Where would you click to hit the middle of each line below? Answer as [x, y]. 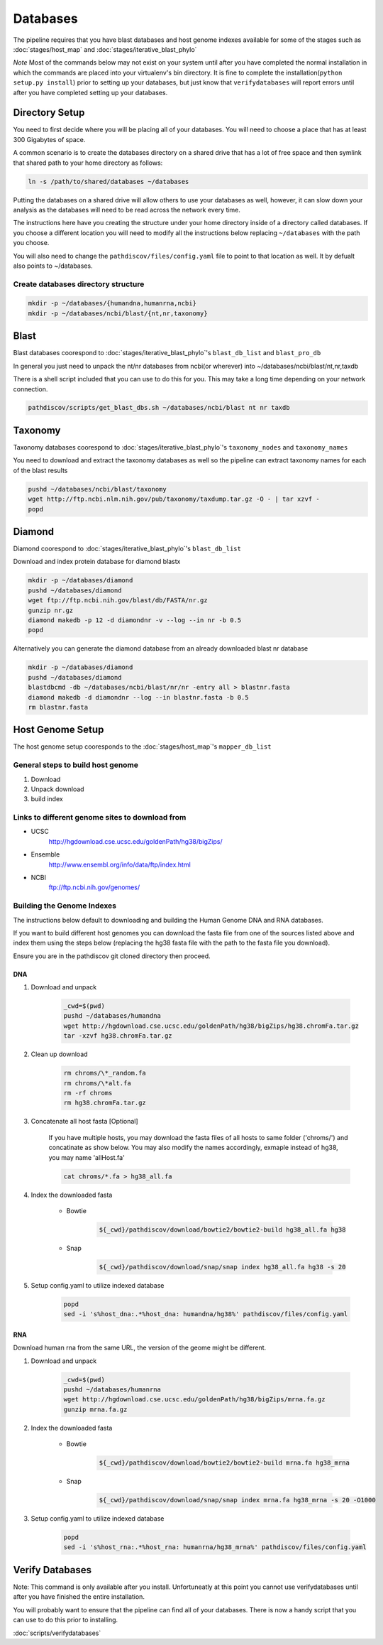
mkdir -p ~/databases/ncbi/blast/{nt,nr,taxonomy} [118, 313]
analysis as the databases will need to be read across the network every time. [127, 210]
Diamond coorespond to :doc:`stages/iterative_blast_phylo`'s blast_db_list [127, 549]
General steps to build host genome [76, 765]
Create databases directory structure [79, 284]
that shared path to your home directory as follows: [88, 163]
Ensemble [45, 854]
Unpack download [57, 789]
